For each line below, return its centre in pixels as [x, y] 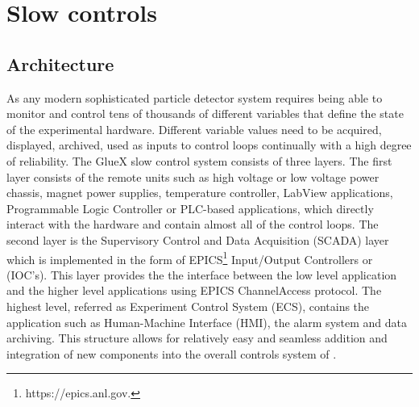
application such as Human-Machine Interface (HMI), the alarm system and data [207, 322]
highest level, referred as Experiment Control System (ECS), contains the [188, 306]
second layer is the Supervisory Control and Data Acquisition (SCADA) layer [198, 239]
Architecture [60, 63]
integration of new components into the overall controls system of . [172, 353]
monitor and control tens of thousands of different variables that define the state [205, 113]
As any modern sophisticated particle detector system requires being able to [195, 97]
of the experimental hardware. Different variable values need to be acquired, [194, 129]
